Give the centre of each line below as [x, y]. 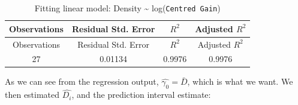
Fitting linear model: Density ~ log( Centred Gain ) [127, 8]
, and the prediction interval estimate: [141, 95]
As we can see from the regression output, [82, 81]
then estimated [32, 95]
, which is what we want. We [240, 81]
